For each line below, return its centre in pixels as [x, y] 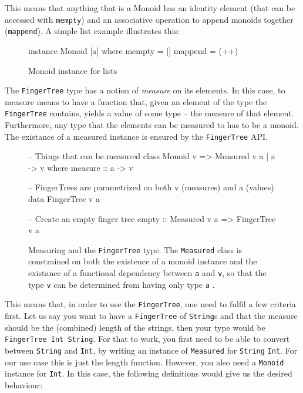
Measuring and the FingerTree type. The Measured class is [135, 249]
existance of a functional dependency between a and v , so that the [147, 273]
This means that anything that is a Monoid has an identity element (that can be [150, 8]
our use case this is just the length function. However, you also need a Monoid [144, 362]
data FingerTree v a [64, 199]
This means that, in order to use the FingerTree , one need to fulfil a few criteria [150, 304]
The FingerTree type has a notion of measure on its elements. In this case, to [145, 90]
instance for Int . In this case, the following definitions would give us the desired [149, 373]
